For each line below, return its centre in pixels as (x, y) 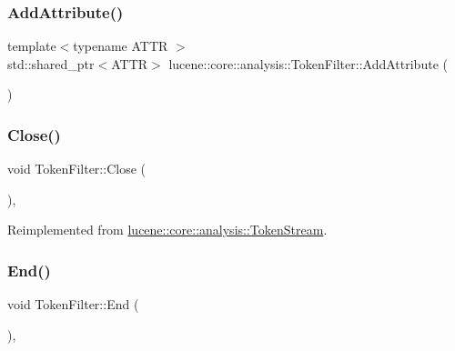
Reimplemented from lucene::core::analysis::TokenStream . (167, 230)
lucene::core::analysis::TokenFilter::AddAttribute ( (308, 63)
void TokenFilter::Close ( (76, 169)
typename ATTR (121, 46)
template (32, 46)
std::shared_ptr (51, 63)
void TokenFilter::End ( (73, 304)
